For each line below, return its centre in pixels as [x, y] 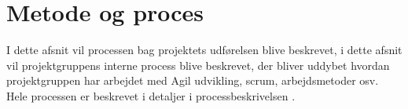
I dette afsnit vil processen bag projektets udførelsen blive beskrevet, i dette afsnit [204, 50]
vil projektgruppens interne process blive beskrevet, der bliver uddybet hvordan [198, 65]
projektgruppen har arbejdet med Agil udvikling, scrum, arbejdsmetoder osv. [193, 80]
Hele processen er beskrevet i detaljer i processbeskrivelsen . [151, 95]
